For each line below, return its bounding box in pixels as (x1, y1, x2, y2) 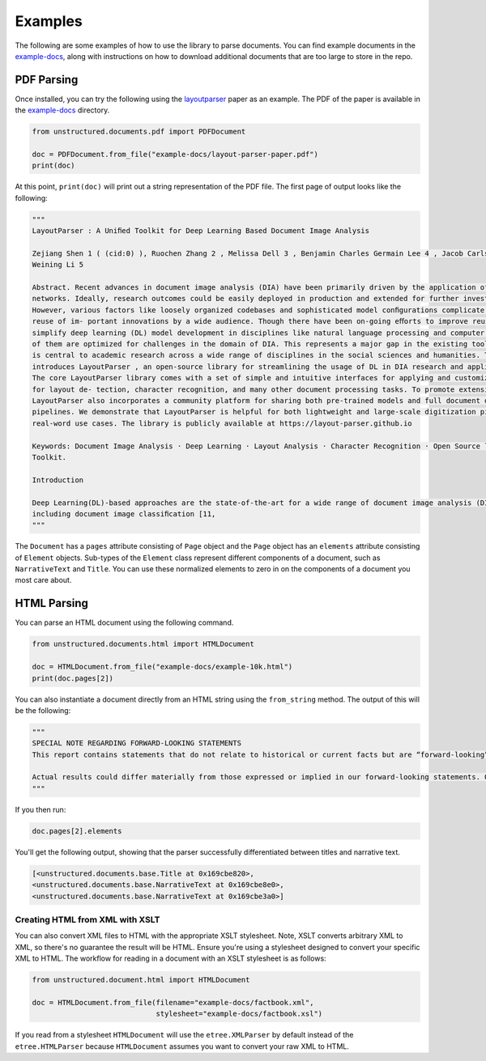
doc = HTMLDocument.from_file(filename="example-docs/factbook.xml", (32, 998, 314, 1007)
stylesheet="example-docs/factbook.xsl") (156, 1009, 323, 1019)
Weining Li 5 (32, 260, 84, 269)
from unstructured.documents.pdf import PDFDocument (32, 127, 246, 137)
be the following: (15, 705, 71, 715)
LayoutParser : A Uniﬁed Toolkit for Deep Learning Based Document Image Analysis (32, 227, 370, 236)
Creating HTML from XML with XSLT (15, 914, 160, 925)
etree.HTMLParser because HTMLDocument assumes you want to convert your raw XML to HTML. (15, 1041, 350, 1051)
